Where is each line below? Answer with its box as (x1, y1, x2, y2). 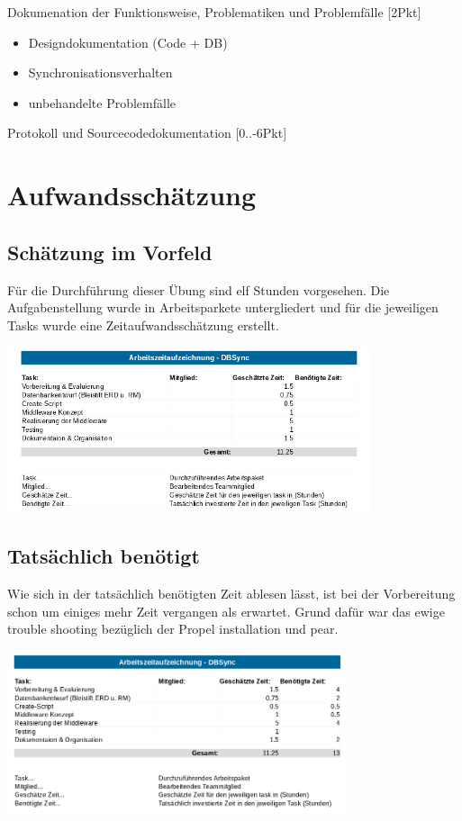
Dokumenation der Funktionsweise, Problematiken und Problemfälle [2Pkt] (7, 3, 421, 21)
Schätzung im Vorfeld (7, 238, 213, 266)
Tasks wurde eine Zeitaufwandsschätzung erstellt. (7, 315, 279, 334)
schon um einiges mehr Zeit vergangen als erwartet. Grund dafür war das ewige (7, 601, 445, 620)
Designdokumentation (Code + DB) (28, 32, 228, 51)
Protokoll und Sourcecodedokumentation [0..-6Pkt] (7, 123, 287, 142)
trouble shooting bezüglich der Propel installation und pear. (7, 619, 339, 638)
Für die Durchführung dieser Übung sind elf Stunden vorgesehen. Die (7, 280, 390, 299)
